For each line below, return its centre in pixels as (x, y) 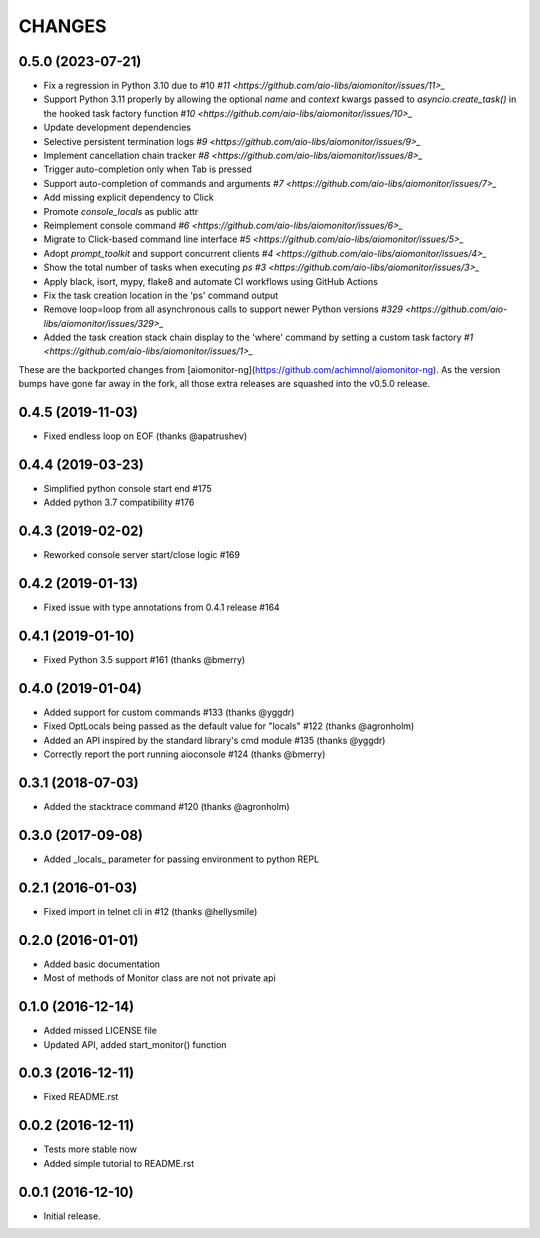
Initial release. (72, 1216)
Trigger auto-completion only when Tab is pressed (147, 169)
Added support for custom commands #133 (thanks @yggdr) (169, 712)
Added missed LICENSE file (100, 1031)
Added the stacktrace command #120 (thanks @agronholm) (166, 807)
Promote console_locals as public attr (121, 211)
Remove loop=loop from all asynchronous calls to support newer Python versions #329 (223, 309)
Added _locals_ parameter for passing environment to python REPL (181, 859)
